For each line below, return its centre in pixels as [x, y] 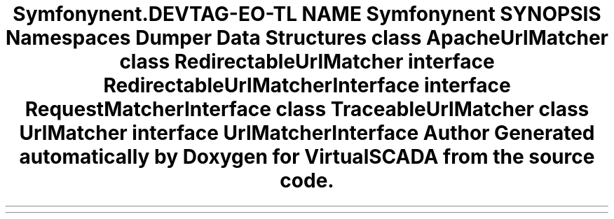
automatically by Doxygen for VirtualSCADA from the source [307, 157]
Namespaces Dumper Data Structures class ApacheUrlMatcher [307, 38]
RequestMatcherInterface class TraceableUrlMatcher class [307, 109]
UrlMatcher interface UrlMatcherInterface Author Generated [307, 133]
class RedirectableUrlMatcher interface [307, 62]
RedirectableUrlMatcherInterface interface [307, 85]
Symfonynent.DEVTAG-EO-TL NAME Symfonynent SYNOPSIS [307, 14]
